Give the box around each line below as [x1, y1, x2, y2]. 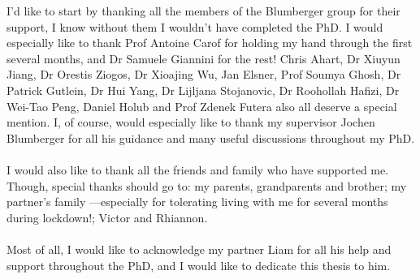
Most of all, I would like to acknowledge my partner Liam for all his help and [6, 240, 392, 257]
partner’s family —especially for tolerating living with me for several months [6, 193, 388, 210]
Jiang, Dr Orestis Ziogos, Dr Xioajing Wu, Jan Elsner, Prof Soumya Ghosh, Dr [6, 66, 401, 83]
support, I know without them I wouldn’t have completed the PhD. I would [6, 18, 383, 35]
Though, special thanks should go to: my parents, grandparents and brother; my [6, 177, 407, 194]
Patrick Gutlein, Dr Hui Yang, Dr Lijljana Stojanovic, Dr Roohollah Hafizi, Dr [6, 81, 400, 98]
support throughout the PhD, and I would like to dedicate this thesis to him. [6, 256, 391, 273]
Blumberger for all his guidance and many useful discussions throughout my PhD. [6, 129, 415, 146]
